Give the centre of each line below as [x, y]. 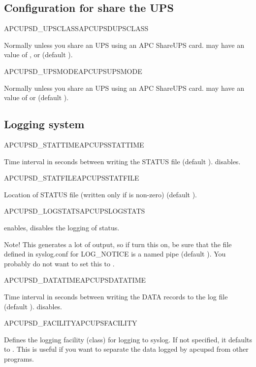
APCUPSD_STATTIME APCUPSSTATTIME [74, 144]
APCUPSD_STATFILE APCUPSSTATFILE [72, 178]
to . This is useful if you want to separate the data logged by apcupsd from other [126, 349]
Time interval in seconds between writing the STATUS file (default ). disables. [122, 161]
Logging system [44, 124]
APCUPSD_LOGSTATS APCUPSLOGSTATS [75, 211]
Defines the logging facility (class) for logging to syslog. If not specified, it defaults [128, 339]
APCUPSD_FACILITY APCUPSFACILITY [71, 323]
